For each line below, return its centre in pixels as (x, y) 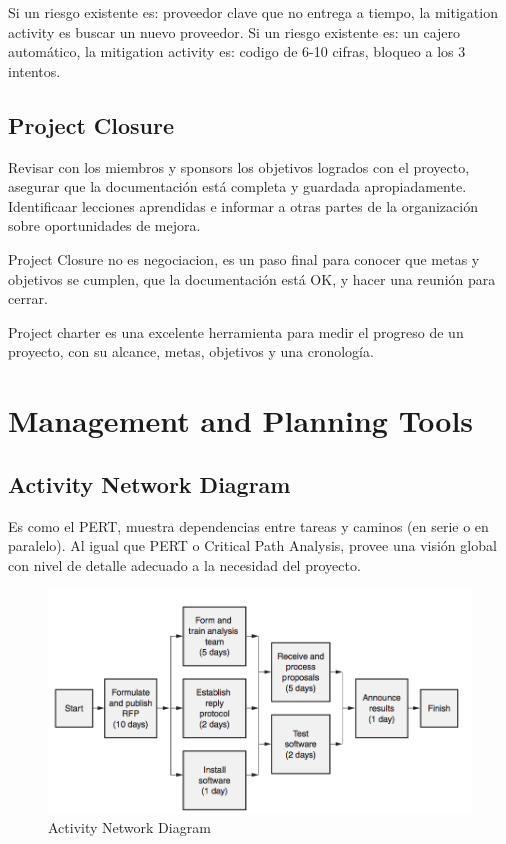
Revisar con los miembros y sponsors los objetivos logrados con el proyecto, (239, 166)
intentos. (34, 70)
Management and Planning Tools (241, 420)
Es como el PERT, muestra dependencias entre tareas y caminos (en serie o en (248, 525)
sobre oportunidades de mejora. (104, 225)
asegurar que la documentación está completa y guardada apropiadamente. (237, 186)
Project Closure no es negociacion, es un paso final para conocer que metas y (244, 258)
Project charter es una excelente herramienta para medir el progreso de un (236, 331)
